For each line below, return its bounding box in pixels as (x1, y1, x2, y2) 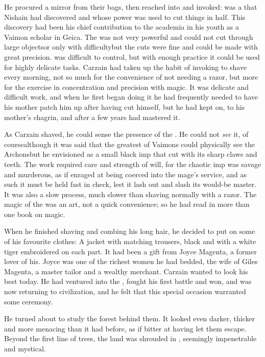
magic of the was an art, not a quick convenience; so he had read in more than (4, 199, 250, 209)
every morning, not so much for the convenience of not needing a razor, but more (4, 72, 258, 82)
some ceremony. (4, 296, 53, 306)
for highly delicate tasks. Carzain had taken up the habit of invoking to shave (4, 61, 247, 72)
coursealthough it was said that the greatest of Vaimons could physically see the (4, 138, 255, 149)
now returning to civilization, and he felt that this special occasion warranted (4, 286, 246, 297)
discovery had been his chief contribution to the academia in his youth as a (4, 21, 239, 32)
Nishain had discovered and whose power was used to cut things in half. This (4, 11, 246, 22)
